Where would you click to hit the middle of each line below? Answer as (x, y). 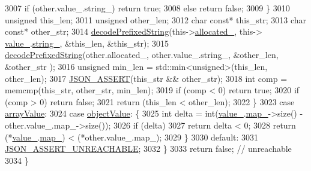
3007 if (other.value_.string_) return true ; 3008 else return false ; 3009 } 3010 (147, 8)
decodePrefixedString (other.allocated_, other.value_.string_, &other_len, (142, 55)
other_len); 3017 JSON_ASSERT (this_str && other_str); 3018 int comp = (146, 78)
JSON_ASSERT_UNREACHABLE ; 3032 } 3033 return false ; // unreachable (148, 149)
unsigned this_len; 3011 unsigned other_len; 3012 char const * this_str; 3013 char (155, 19)
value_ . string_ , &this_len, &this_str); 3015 (87, 43)
